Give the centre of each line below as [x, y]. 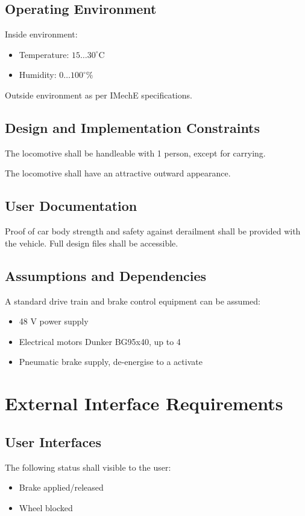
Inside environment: [41, 34]
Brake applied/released [61, 487]
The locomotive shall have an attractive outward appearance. [118, 173]
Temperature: [44, 54]
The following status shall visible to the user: [88, 467]
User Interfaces [53, 441]
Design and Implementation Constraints [133, 127]
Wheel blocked [46, 507]
